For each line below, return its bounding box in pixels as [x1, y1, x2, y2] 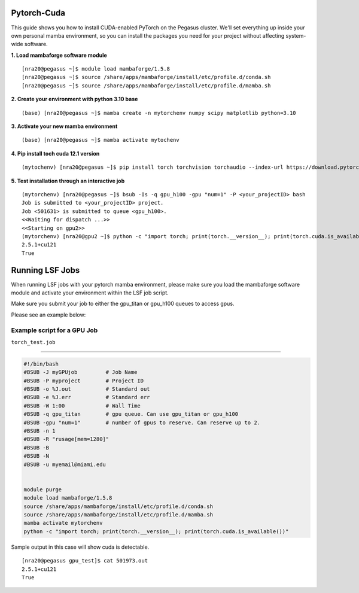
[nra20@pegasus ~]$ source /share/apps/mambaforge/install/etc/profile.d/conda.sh [22, 74, 271, 81]
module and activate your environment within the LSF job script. [11, 289, 169, 296]
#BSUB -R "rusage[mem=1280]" [23, 436, 109, 443]
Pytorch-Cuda [11, 8, 66, 18]
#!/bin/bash [23, 360, 59, 367]
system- [285, 32, 306, 39]
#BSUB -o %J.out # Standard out [23, 386, 150, 393]
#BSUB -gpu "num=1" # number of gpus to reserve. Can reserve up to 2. [23, 419, 260, 426]
